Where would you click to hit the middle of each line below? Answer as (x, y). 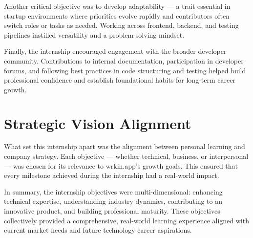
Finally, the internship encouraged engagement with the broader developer (115, 51)
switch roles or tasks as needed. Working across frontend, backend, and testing (121, 25)
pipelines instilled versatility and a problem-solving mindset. (94, 34)
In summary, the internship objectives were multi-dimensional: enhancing (113, 191)
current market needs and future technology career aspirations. (98, 230)
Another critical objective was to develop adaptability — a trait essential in (117, 6)
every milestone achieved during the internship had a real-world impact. (112, 175)
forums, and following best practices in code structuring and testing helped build (125, 70)
